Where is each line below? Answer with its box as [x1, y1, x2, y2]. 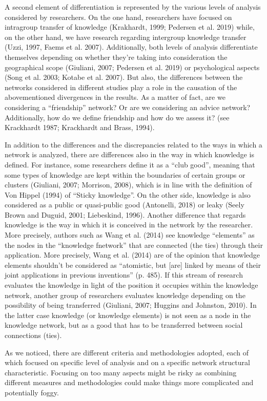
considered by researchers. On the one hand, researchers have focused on [5, 11, 232, 22]
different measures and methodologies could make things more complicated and [5, 377, 254, 388]
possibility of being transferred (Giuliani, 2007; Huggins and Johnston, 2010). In [5, 300, 257, 310]
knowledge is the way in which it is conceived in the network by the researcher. [5, 219, 253, 230]
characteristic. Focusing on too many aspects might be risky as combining [5, 367, 237, 377]
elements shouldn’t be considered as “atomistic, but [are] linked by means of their [5, 259, 261, 270]
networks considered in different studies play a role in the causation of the [5, 81, 237, 92]
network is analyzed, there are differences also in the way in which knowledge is [5, 149, 254, 160]
